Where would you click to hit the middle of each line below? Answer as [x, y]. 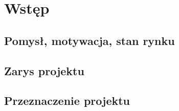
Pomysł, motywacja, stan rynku [89, 40]
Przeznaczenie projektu [67, 101]
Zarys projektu [44, 70]
